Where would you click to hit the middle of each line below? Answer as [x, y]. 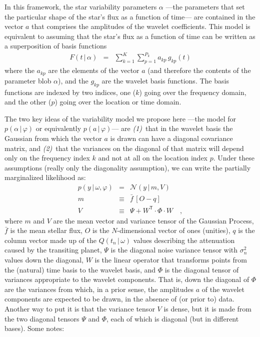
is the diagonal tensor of [202, 269]
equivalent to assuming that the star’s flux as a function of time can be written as [130, 36]
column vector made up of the [50, 240]
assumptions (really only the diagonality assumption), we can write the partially [128, 167]
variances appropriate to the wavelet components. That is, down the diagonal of [127, 279]
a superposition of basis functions [56, 46]
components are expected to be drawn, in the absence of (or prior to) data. [119, 299]
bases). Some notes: [34, 328]
